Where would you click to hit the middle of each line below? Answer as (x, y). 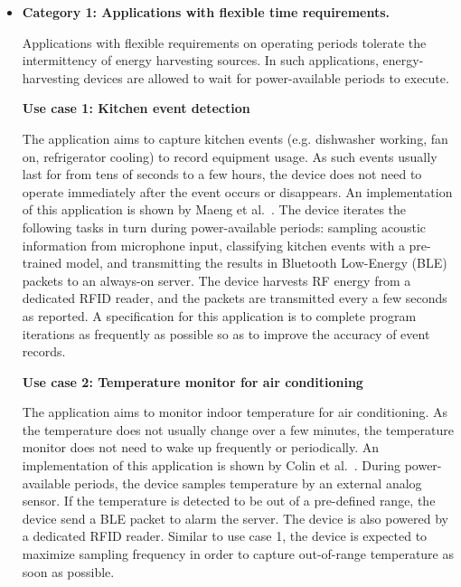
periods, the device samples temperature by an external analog (248, 483)
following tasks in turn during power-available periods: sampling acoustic (224, 227)
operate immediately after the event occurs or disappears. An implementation (237, 191)
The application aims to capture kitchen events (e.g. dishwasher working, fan (235, 138)
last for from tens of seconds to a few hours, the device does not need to (222, 174)
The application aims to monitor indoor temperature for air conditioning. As (235, 412)
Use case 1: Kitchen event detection (136, 108)
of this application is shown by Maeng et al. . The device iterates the (214, 209)
